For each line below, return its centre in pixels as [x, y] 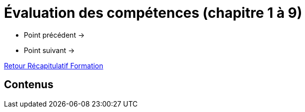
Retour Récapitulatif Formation [54, 65]
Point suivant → [49, 50]
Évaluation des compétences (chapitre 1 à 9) [153, 13]
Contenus [29, 85]
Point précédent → [54, 35]
